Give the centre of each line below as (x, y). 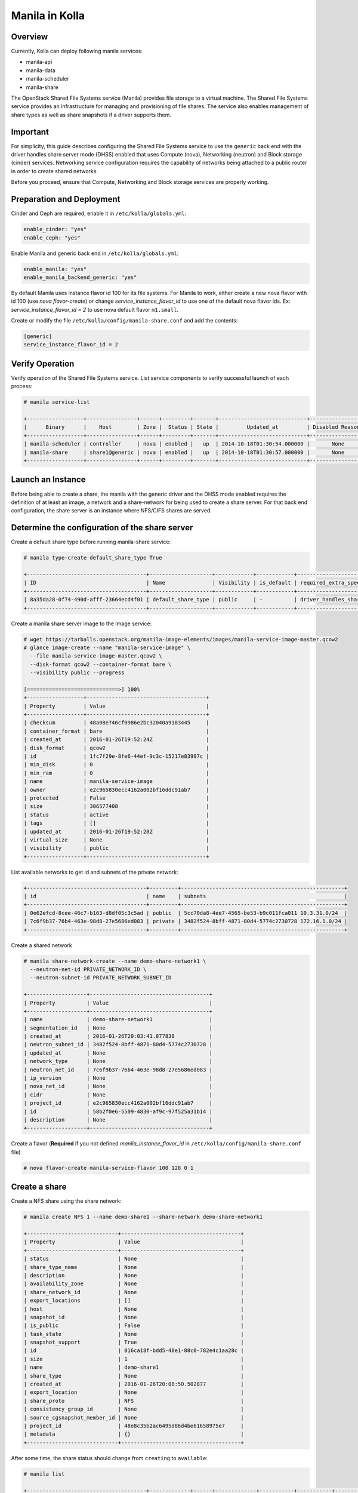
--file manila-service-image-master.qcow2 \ (96, 656)
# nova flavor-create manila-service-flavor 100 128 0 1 (109, 1168)
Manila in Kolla (48, 16)
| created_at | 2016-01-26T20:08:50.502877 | (134, 1384)
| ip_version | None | (118, 1078)
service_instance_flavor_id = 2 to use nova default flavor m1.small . (95, 309)
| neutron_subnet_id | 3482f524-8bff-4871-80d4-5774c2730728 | (118, 1045)
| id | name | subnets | (186, 896)
